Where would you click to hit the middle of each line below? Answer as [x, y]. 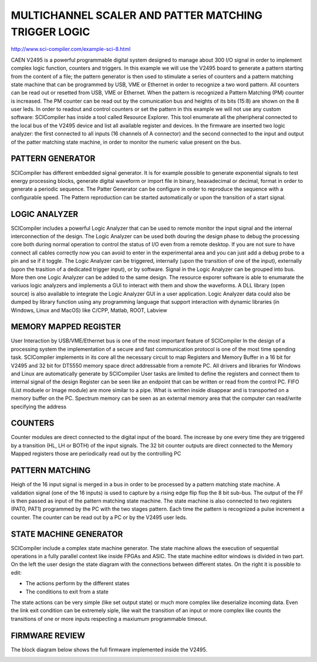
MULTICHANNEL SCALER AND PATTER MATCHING [137, 15]
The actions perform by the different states [77, 583]
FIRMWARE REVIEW [48, 635]
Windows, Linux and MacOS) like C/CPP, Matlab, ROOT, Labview [89, 310]
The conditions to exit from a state [67, 592]
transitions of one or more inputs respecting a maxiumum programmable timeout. [109, 619]
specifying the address [39, 406]
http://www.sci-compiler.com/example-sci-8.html [71, 49]
